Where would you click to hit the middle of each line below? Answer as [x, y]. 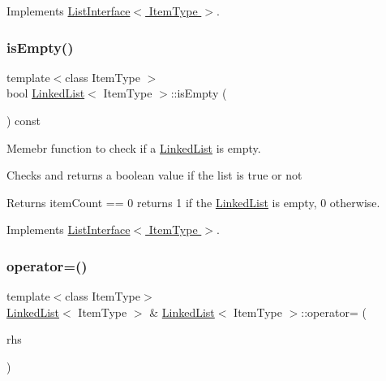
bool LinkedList [46, 93]
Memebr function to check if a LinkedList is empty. [134, 147]
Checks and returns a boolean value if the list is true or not [154, 175]
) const [24, 120]
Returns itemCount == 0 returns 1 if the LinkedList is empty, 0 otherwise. [193, 202]
